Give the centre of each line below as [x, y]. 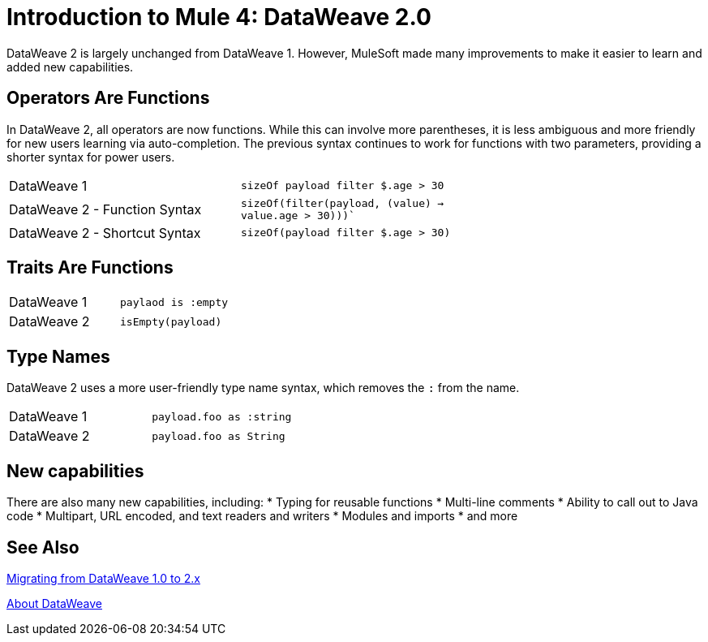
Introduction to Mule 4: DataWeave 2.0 [219, 17]
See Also [43, 547]
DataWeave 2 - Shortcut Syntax [105, 233]
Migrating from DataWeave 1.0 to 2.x [103, 578]
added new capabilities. [70, 67]
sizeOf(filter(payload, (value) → [342, 203]
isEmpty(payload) [171, 321]
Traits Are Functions [90, 268]
